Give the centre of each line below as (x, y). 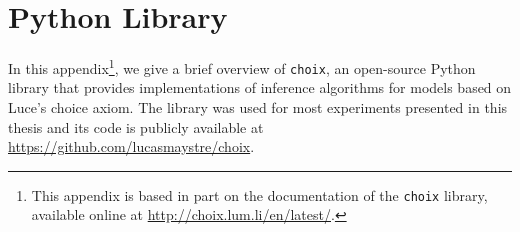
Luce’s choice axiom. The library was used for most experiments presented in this (258, 107)
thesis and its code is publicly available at (136, 126)
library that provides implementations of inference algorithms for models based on (260, 87)
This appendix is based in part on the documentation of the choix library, (259, 194)
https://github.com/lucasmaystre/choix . (131, 146)
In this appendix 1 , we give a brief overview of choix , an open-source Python (242, 66)
